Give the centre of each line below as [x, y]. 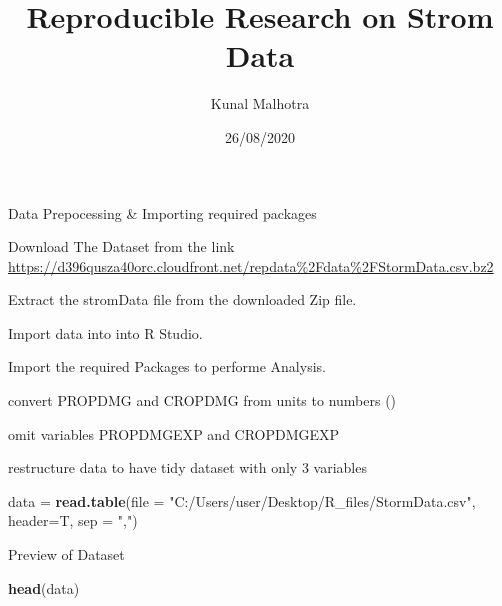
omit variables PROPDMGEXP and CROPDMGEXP [174, 433]
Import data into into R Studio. [105, 332]
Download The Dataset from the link [121, 246]
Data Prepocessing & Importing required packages [162, 212]
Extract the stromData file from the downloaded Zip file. [182, 299]
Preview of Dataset [66, 554]
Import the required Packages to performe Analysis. [167, 366]
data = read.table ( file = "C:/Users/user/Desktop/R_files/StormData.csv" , [242, 500]
